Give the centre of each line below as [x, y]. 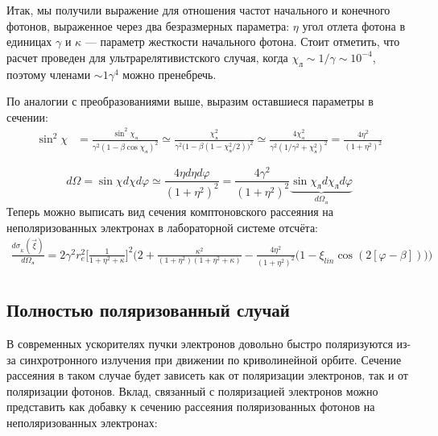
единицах [29, 42]
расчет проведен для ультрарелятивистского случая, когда [147, 57]
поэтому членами [49, 74]
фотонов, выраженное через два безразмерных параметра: [148, 25]
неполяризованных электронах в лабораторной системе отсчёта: [163, 227]
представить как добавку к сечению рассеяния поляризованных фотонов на [191, 407]
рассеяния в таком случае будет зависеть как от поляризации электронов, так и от [207, 375]
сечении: [27, 116]
